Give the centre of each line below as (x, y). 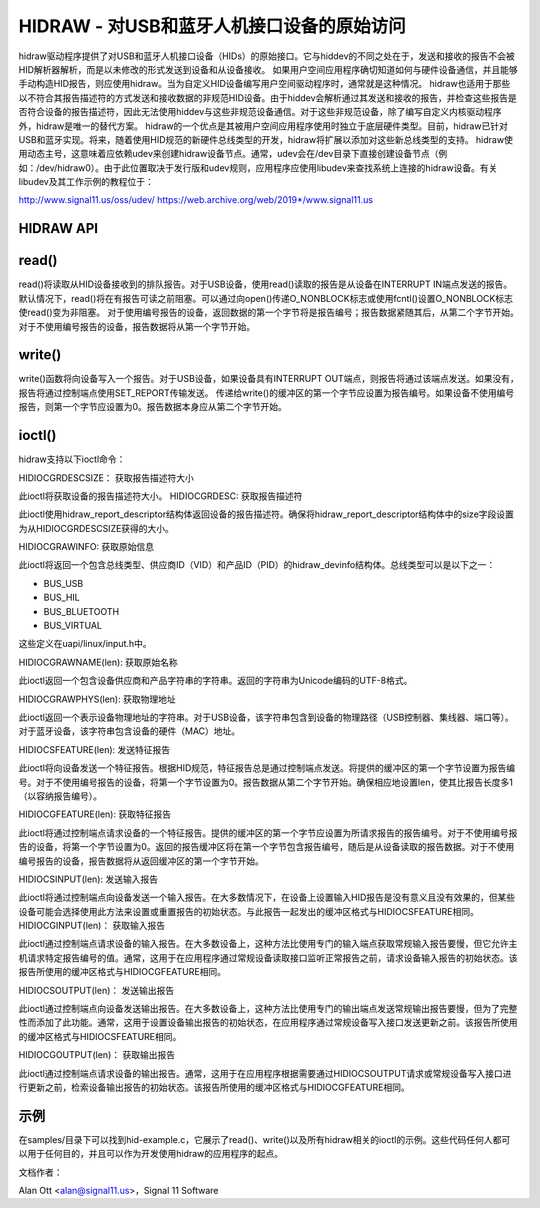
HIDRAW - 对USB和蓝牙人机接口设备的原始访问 (212, 26)
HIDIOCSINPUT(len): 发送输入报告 (88, 879)
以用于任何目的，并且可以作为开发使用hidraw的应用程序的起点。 (151, 1154)
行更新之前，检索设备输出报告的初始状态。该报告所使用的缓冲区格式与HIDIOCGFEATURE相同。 (214, 1087)
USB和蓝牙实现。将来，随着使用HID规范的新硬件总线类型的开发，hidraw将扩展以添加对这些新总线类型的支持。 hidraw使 (266, 139)
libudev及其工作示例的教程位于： (86, 182)
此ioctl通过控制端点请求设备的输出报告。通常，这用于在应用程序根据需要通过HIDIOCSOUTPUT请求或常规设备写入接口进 (265, 1073)
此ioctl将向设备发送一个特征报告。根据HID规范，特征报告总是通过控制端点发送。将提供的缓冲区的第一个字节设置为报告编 (267, 768)
